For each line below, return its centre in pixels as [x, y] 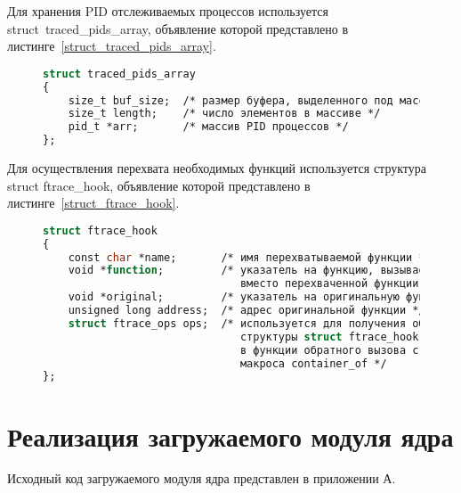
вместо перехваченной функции [329, 284]
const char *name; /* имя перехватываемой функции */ [250, 257]
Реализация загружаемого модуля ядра [230, 435]
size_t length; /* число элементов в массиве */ [224, 114]
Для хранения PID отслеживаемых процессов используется [168, 11]
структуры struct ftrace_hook [329, 337]
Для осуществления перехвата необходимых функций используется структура [217, 168]
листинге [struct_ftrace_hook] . [93, 203]
